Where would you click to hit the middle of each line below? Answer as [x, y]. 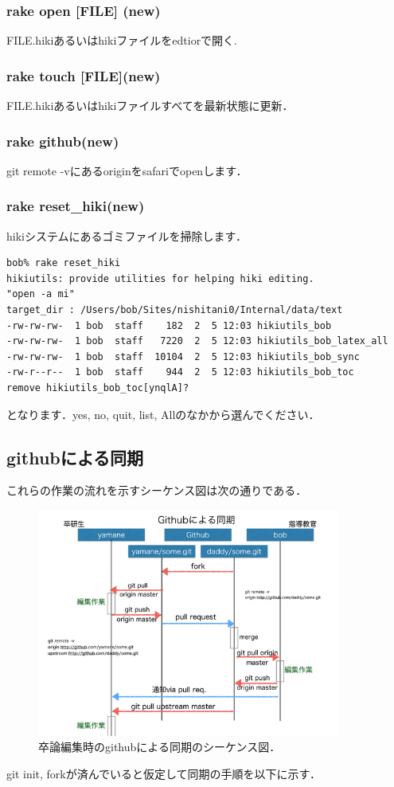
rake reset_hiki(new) [76, 206]
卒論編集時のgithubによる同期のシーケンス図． [160, 747]
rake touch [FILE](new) [84, 75]
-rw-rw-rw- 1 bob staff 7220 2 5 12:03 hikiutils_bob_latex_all [197, 341]
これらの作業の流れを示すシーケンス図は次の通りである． [157, 490]
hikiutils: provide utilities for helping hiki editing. [160, 278]
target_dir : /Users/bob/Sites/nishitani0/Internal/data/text [175, 310]
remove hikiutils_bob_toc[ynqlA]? [98, 388]
